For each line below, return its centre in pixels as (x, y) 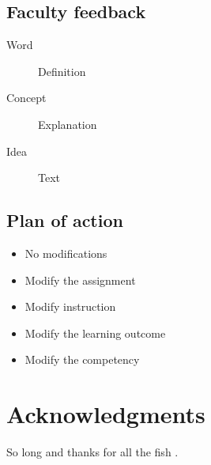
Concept (26, 98)
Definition (62, 71)
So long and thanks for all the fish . (92, 452)
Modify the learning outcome (95, 333)
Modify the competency (82, 359)
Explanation (68, 124)
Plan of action (65, 220)
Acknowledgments (106, 414)
